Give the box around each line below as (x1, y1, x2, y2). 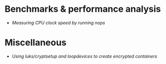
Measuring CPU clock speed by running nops (11, 20, 105, 26)
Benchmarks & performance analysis (4, 3, 161, 15)
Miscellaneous (4, 37, 67, 48)
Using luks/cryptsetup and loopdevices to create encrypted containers (11, 53, 158, 59)
